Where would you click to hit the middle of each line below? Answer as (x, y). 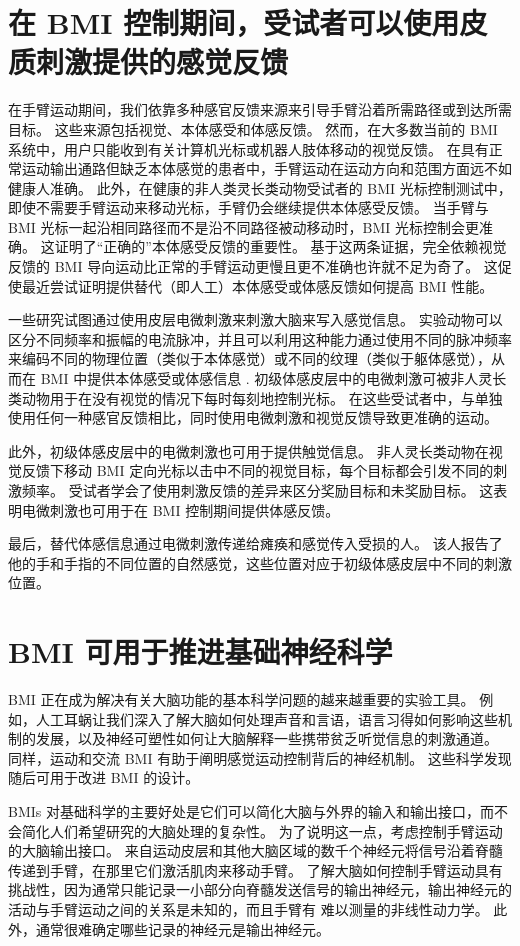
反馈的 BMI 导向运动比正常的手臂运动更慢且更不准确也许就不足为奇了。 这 (253, 266)
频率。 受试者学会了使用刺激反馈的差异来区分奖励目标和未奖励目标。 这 (257, 490)
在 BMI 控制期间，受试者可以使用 (234, 22)
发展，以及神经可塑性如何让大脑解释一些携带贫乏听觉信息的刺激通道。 (266, 738)
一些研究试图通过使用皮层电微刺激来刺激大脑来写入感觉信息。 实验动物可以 (255, 319)
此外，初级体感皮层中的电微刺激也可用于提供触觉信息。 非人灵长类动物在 (248, 450)
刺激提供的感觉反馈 (162, 61)
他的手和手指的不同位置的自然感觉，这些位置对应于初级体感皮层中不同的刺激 (260, 562)
